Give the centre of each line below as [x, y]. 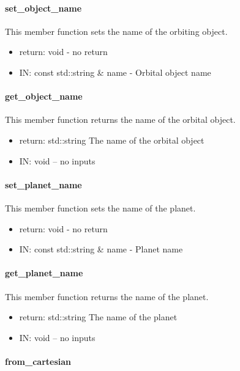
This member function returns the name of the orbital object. [120, 119]
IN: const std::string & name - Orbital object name [115, 72]
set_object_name [43, 8]
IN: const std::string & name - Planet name [101, 249]
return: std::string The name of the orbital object [112, 140]
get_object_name [44, 96]
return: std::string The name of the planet [98, 317]
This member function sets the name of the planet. [100, 208]
